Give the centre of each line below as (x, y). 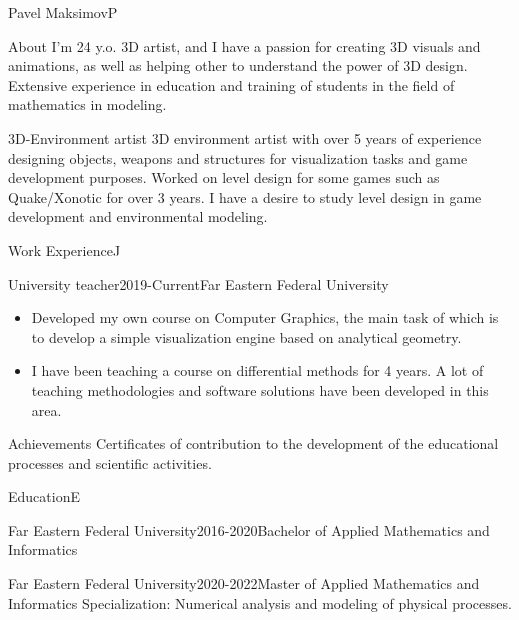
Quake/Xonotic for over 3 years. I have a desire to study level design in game (245, 196)
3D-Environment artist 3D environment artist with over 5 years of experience (245, 137)
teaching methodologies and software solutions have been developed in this (260, 389)
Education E (44, 496)
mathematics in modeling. (87, 104)
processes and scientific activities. (110, 462)
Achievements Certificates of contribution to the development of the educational (253, 443)
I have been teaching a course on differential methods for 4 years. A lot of (257, 370)
